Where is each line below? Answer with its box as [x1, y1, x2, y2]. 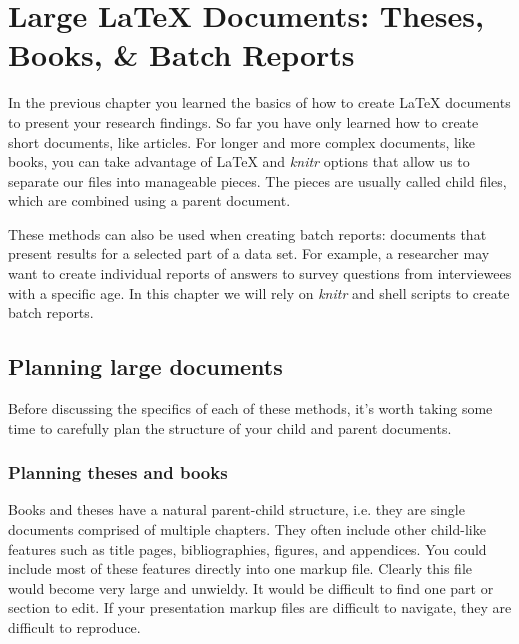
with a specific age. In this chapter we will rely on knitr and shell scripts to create [8, 282, 510, 303]
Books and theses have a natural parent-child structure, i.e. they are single [8, 499, 465, 520]
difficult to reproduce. [8, 617, 141, 638]
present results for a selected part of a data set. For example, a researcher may [8, 243, 490, 264]
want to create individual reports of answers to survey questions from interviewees [8, 263, 512, 284]
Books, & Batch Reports [8, 34, 355, 75]
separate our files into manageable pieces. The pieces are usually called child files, [8, 170, 507, 191]
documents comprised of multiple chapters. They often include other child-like [8, 519, 486, 540]
